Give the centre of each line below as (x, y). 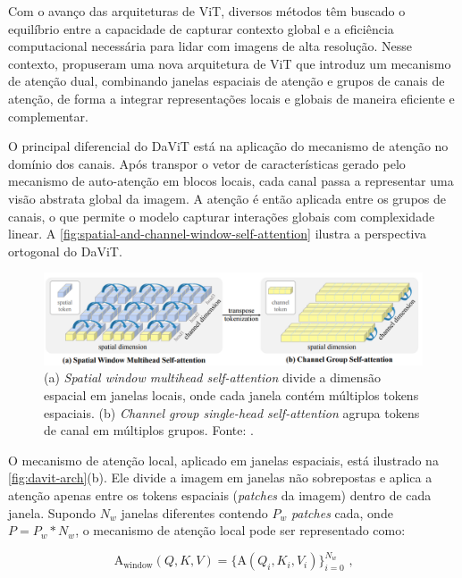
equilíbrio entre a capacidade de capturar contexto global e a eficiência (201, 28)
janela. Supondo (52, 512)
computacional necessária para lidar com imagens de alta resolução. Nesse (210, 46)
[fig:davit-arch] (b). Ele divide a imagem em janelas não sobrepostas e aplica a (220, 477)
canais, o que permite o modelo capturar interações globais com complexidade (222, 216)
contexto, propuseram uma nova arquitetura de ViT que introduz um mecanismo (230, 63)
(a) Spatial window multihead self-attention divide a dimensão (213, 377)
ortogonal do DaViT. (65, 251)
